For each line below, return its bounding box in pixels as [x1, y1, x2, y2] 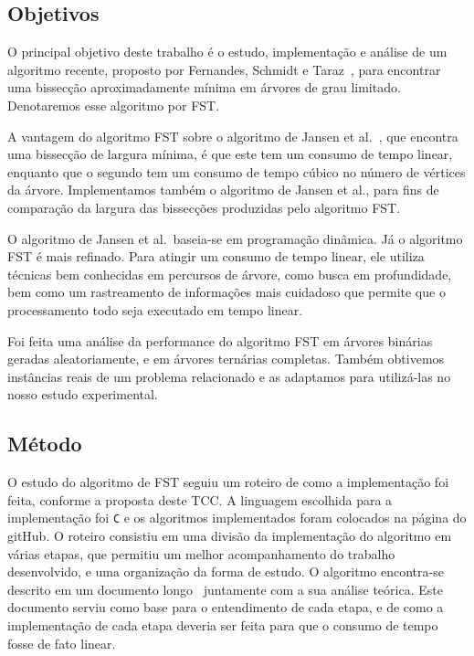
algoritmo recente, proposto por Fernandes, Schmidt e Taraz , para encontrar [7, 59, 441, 79]
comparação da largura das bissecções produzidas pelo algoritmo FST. [7, 197, 401, 217]
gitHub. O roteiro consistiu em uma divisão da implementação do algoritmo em [7, 525, 452, 545]
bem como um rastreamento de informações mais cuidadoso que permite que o [7, 282, 446, 302]
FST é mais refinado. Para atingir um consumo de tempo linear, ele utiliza [7, 247, 425, 266]
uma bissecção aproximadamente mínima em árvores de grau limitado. [7, 78, 401, 97]
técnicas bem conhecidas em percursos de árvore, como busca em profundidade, [7, 264, 452, 283]
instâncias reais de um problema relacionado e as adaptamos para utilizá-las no [7, 366, 451, 386]
